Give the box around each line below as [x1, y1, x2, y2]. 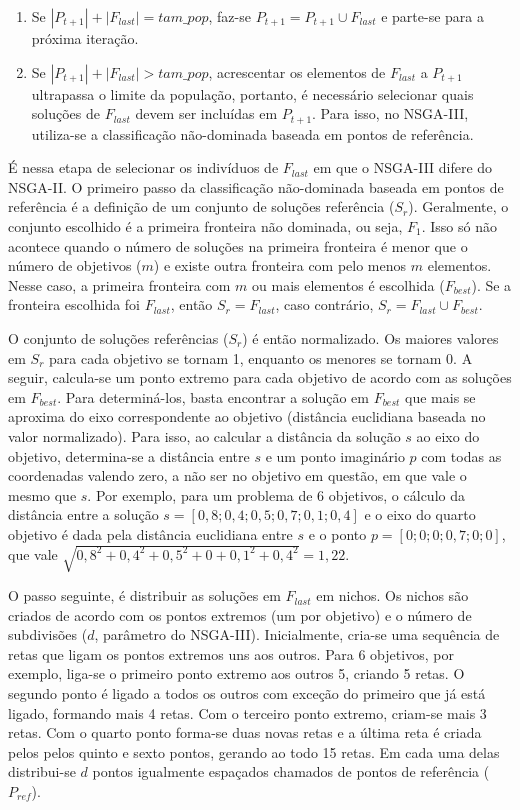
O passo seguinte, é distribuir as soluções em [8, 585, 281, 606]
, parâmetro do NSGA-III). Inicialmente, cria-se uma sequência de [94, 624, 500, 645]
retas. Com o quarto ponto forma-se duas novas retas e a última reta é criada [8, 722, 482, 743]
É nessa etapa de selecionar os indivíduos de [8, 157, 279, 178]
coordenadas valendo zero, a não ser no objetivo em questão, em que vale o [8, 465, 467, 486]
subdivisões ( [8, 624, 88, 645]
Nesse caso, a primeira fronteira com [8, 274, 231, 295]
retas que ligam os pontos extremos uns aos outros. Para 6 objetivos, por [8, 643, 454, 664]
